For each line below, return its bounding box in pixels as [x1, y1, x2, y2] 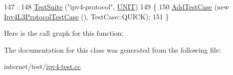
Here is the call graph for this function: [4, 28, 124, 38]
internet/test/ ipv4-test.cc [4, 61, 81, 72]
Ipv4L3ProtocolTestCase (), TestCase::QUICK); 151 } [4, 11, 169, 21]
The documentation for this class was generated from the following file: [4, 44, 221, 55]
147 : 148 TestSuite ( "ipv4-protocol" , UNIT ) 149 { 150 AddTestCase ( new [4, 1, 229, 11]
